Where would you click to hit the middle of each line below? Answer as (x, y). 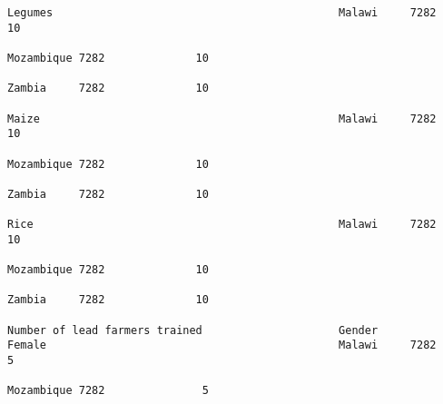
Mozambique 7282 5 (108, 391)
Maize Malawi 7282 (222, 118)
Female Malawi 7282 (222, 345)
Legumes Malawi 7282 (222, 13)
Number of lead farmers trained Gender (193, 330)
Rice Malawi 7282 (222, 225)
